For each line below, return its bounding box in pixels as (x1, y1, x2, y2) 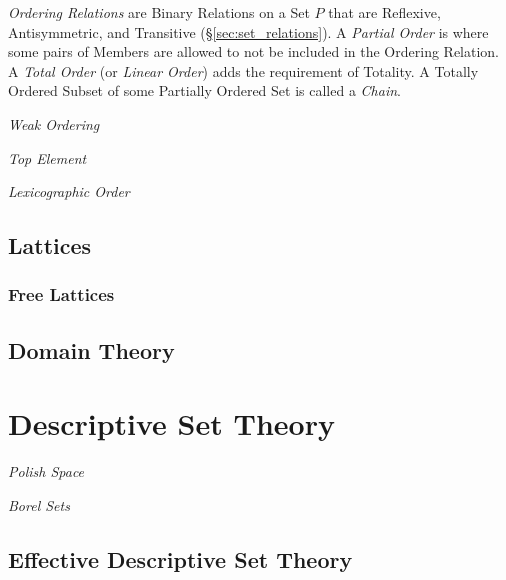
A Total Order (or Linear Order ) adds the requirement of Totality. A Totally (8, 60, 479, 81)
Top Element (8, 147, 87, 168)
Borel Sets (8, 494, 70, 515)
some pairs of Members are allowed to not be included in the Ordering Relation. (8, 41, 500, 62)
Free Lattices (8, 282, 115, 307)
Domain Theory (8, 334, 175, 365)
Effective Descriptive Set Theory (8, 543, 353, 574)
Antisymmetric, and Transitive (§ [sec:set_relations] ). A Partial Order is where (8, 21, 489, 42)
